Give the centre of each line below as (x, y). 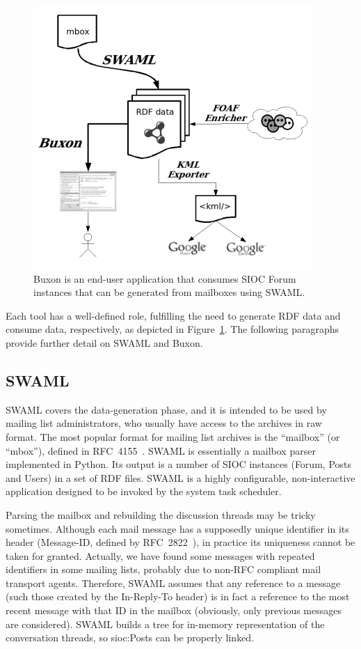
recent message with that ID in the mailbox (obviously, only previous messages (174, 610)
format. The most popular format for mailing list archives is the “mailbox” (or (173, 436)
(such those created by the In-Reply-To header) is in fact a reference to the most (178, 596)
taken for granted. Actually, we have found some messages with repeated (160, 555)
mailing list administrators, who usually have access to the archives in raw (164, 423)
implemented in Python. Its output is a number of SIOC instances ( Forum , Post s (179, 464)
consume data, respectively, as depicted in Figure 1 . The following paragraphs (173, 329)
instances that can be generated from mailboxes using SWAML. (169, 292)
